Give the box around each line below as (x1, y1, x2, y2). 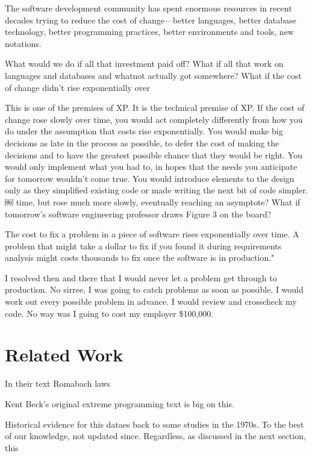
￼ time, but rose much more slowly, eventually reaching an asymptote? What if (5, 195, 301, 208)
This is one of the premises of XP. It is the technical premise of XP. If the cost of (5, 101, 305, 114)
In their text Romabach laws (5, 377, 111, 390)
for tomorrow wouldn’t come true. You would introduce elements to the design (5, 172, 295, 184)
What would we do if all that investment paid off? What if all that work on (5, 57, 284, 70)
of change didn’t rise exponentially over (5, 81, 150, 93)
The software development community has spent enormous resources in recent (5, 2, 292, 14)
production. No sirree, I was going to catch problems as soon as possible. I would (5, 283, 304, 296)
